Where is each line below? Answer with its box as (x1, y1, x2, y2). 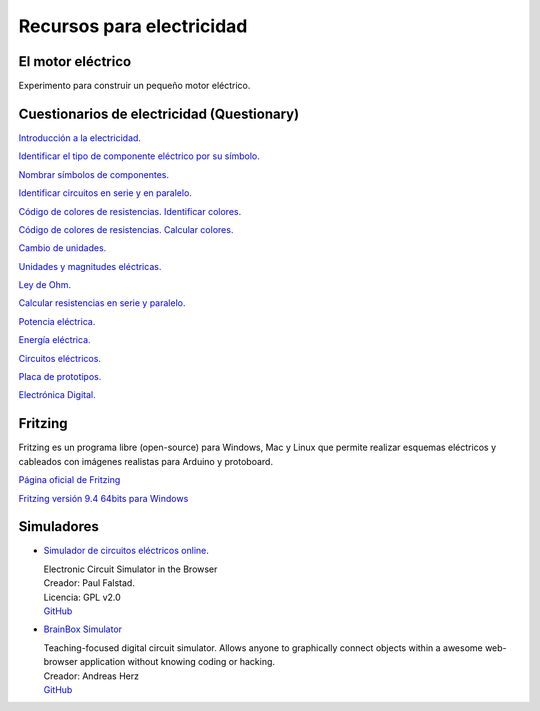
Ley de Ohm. (18, 279, 72, 291)
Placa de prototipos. (18, 371, 102, 383)
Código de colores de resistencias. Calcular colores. (18, 223, 234, 235)
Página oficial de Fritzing (18, 474, 121, 486)
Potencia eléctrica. (18, 315, 96, 327)
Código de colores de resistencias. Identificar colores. (18, 205, 242, 217)
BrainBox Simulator (43, 623, 123, 635)
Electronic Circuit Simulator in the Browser (43, 563, 218, 575)
